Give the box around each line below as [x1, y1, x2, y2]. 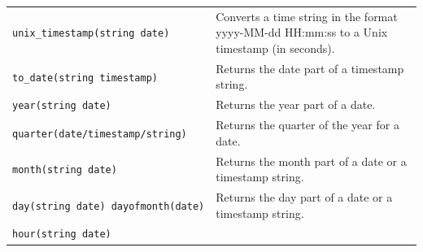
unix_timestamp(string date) [12, 28, 170, 40]
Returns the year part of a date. [216, 96, 376, 113]
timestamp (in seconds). [216, 39, 335, 56]
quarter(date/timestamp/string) [12, 128, 187, 140]
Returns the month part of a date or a [216, 152, 407, 169]
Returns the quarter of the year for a [216, 116, 399, 133]
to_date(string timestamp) [12, 72, 158, 84]
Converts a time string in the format [216, 7, 398, 24]
